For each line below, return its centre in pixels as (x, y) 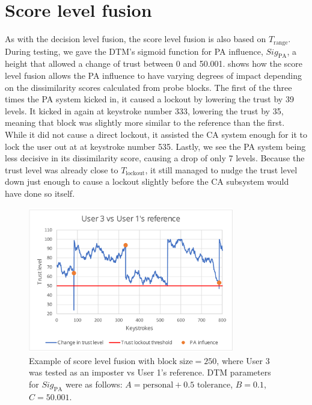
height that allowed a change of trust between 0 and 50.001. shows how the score (154, 63)
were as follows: (94, 384)
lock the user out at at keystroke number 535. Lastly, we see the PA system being (155, 146)
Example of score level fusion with (92, 360)
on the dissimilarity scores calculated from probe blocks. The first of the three (148, 87)
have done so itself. (40, 193)
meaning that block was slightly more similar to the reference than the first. (145, 122)
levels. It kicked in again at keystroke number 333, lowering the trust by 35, (144, 110)
